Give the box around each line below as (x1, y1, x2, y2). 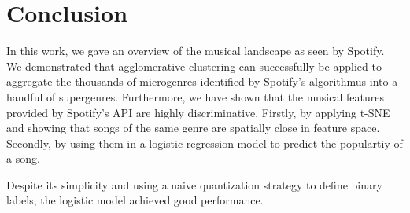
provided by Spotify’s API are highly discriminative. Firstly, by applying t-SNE (6, 104, 390, 120)
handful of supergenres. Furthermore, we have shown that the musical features (6, 88, 384, 105)
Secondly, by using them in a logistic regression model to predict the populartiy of (6, 134, 403, 151)
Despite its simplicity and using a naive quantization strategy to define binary (6, 176, 382, 193)
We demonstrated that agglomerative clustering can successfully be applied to (6, 57, 382, 74)
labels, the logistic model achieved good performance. (6, 192, 264, 208)
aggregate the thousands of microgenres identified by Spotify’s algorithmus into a (6, 73, 398, 90)
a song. (6, 150, 40, 167)
